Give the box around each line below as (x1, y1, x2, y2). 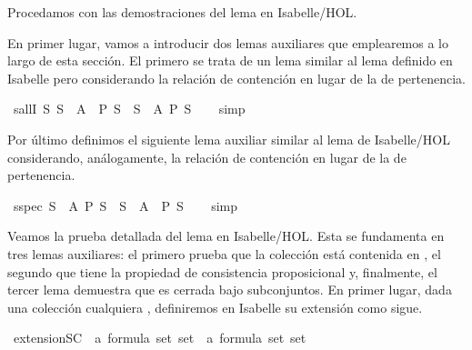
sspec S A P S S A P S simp (13, 195, 238, 215)
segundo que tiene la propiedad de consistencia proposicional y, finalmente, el (7, 262, 437, 281)
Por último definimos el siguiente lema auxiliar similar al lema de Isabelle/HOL (7, 129, 450, 148)
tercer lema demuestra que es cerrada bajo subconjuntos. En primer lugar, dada (7, 280, 452, 299)
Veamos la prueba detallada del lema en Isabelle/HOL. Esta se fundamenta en (7, 226, 445, 245)
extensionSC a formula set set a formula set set (13, 328, 306, 347)
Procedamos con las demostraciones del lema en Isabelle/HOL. (7, 3, 357, 21)
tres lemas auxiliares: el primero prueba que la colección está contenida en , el (7, 244, 441, 263)
